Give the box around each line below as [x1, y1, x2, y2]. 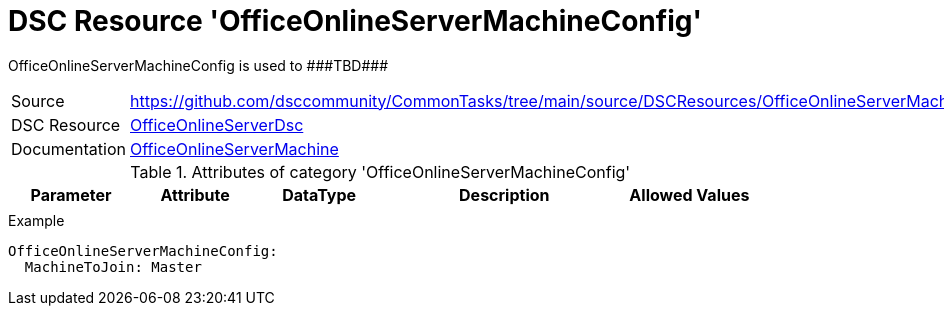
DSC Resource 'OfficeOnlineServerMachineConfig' [8, 4, 702, 38]
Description [459, 184, 550, 205]
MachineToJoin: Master [24, 258, 202, 275]
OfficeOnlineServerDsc [130, 114, 304, 135]
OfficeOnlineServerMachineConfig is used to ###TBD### [8, 56, 389, 74]
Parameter [30, 184, 112, 205]
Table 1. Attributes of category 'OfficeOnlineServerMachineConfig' [130, 161, 631, 182]
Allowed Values [629, 184, 750, 205]
